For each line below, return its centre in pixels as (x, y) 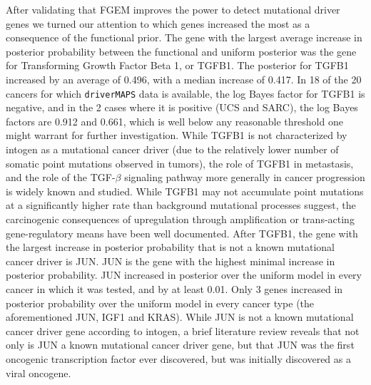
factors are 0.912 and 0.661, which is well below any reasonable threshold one (174, 121)
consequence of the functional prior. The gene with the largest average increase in (184, 37)
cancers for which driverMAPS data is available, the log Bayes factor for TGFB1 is (185, 93)
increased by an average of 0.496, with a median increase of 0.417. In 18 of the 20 (184, 79)
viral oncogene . (39, 373)
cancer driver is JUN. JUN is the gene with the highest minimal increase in (171, 261)
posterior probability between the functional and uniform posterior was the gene (181, 51)
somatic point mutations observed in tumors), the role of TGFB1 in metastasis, (180, 163)
